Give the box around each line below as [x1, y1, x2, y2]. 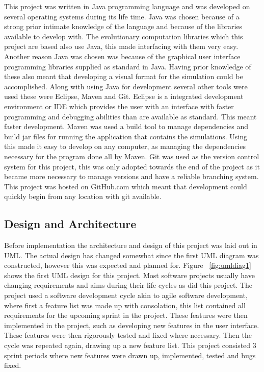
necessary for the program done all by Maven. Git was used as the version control [4, 151, 259, 161]
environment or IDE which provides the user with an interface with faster [4, 101, 234, 111]
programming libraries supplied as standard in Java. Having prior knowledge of [4, 61, 251, 71]
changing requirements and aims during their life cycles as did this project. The [4, 280, 253, 290]
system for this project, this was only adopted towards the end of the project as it [4, 161, 260, 171]
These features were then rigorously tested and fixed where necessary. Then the [4, 330, 252, 340]
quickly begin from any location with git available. [4, 191, 162, 202]
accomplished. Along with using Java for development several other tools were [4, 81, 248, 91]
